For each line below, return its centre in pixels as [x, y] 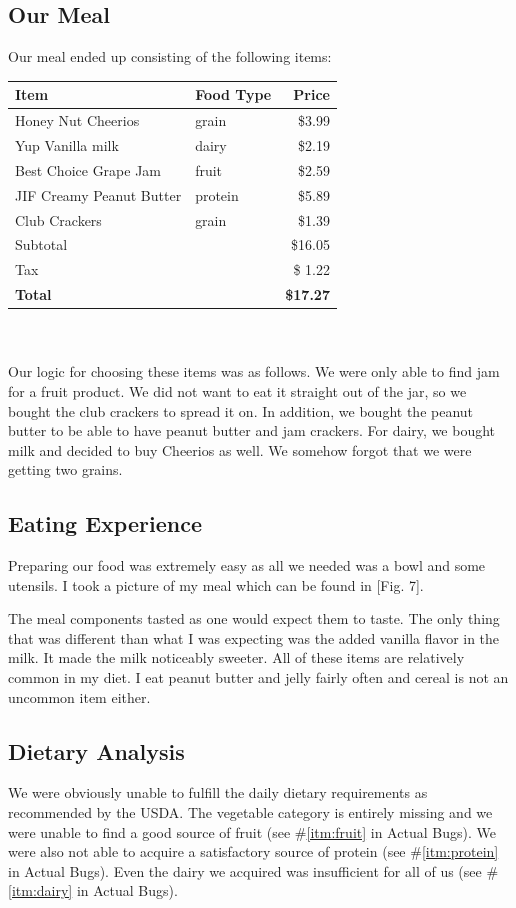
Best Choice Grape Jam [88, 169]
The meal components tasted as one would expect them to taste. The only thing [254, 618]
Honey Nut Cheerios [77, 120]
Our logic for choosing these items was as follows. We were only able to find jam [254, 371]
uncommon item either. [79, 696]
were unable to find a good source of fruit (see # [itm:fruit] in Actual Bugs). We [252, 831]
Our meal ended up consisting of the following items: [170, 56]
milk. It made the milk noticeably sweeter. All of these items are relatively [236, 657]
